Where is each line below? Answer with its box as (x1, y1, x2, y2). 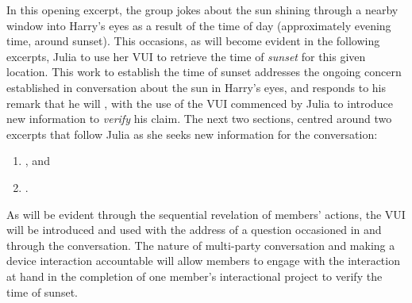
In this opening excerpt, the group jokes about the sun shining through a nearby (6, 2, 399, 17)
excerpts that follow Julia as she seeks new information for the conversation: (6, 125, 378, 142)
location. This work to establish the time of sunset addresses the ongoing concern (6, 63, 402, 80)
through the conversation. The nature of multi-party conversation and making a (6, 236, 395, 253)
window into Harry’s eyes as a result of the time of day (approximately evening (6, 17, 391, 33)
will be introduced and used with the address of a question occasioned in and (6, 221, 382, 238)
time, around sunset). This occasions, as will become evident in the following (6, 33, 380, 49)
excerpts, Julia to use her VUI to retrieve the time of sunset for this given (6, 48, 366, 64)
